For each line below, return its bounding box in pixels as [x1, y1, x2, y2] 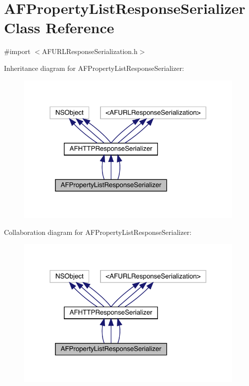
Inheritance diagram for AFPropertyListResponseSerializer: [4, 62, 184, 73]
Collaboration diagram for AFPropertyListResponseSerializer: [4, 226, 192, 237]
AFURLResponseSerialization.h [42, 46, 138, 56]
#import [4, 46, 31, 56]
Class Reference [4, 17, 114, 38]
